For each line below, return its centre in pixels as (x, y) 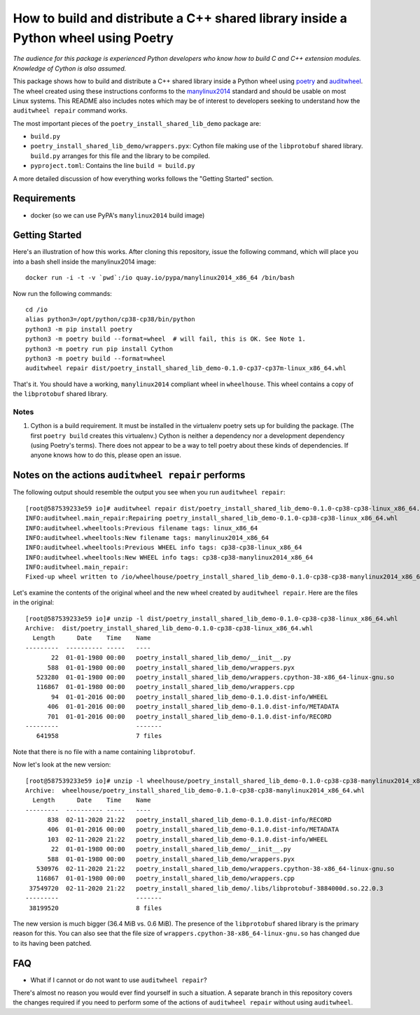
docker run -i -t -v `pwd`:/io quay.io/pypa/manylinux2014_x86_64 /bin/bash (160, 278)
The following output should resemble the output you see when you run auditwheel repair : (149, 492)
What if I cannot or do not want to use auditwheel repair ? (119, 980)
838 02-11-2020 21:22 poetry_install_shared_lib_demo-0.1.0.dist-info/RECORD (189, 820)
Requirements (44, 198)
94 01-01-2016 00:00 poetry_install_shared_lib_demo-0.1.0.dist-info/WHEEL (190, 697)
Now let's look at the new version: (62, 765)
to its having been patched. (52, 943)
